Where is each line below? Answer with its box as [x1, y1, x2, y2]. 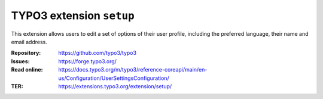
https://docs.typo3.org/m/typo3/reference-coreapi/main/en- [58, 66, 208, 73]
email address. [11, 38, 48, 45]
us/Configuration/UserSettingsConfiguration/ [58, 75, 170, 82]
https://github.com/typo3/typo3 [58, 49, 137, 57]
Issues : [11, 57, 30, 65]
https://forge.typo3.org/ [58, 57, 117, 65]
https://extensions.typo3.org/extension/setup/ [58, 82, 172, 89]
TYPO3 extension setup [11, 9, 135, 22]
